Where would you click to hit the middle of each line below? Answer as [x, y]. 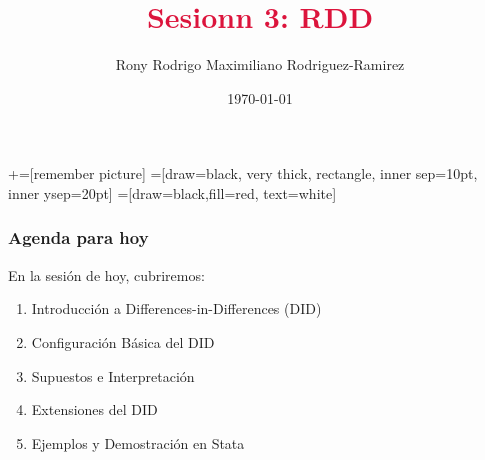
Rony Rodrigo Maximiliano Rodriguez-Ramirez [260, 64]
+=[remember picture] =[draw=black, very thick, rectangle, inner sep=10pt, [243, 173]
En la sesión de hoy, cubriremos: [106, 274]
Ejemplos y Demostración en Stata [138, 442]
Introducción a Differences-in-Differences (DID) [176, 308]
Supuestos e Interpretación [113, 375]
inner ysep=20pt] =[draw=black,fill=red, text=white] [172, 192]
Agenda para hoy [78, 237]
